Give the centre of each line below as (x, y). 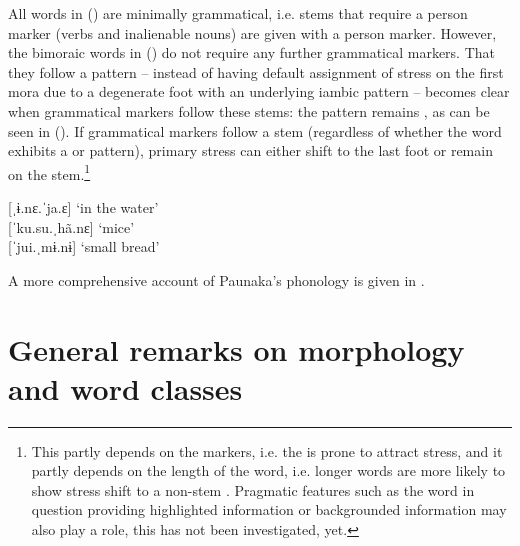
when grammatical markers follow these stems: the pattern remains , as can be (249, 110)
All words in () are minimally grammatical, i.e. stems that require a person (238, 13)
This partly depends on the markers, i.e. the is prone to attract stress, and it (267, 450)
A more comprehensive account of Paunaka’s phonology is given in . (216, 279)
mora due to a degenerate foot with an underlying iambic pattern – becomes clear (259, 91)
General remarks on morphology (236, 348)
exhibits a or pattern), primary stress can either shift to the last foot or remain (250, 150)
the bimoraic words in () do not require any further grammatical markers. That (252, 52)
